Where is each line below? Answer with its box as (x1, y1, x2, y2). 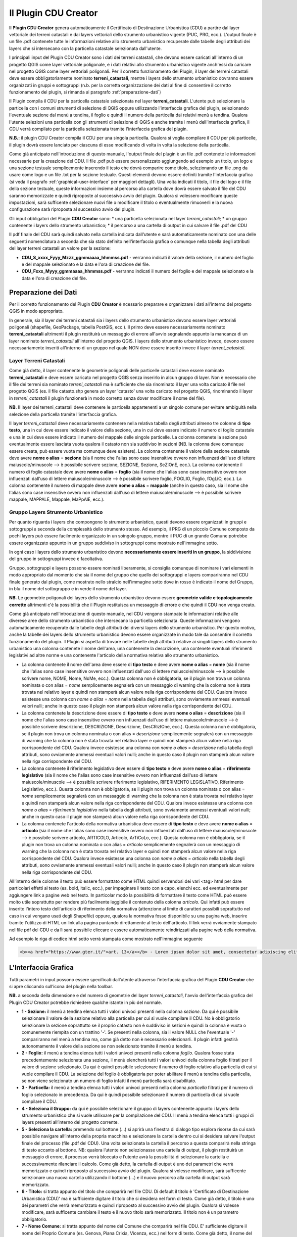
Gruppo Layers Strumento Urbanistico (9, 509, 103, 516)
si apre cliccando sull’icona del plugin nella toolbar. (9, 983, 113, 989)
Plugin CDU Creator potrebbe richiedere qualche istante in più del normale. (9, 999, 162, 1005)
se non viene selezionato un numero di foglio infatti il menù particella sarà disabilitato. (21, 1078, 197, 1084)
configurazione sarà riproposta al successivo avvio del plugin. (9, 206, 136, 212)
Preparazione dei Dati (9, 288, 77, 296)
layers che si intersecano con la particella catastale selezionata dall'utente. (9, 45, 162, 51)
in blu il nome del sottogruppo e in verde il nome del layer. (9, 585, 127, 591)
